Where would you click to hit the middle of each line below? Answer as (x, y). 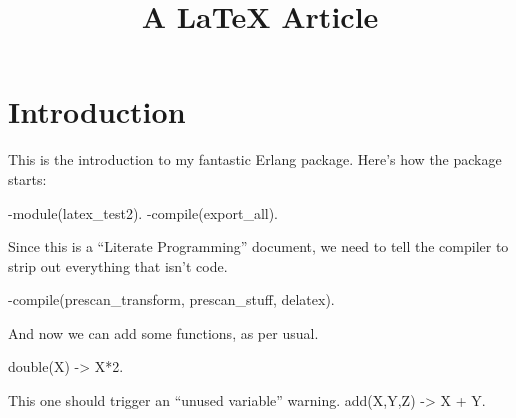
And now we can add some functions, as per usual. (163, 332)
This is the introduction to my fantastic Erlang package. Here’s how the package (255, 159)
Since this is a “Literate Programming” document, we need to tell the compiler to (258, 246)
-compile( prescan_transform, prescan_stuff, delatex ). (171, 299)
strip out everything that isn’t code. (118, 265)
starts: (27, 178)
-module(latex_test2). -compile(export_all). (143, 212)
